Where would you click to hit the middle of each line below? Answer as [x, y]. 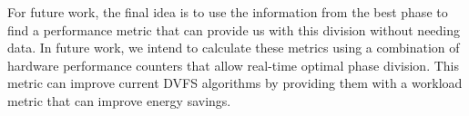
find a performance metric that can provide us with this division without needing [234, 29]
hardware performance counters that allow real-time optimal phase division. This [233, 65]
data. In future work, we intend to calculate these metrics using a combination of [234, 48]
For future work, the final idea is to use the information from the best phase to [228, 12]
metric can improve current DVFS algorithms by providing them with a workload [235, 83]
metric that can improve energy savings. [119, 100]
